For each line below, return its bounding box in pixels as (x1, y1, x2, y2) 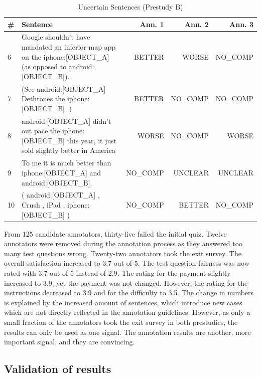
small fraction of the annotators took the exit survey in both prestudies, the (4, 316, 238, 327)
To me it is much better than (22, 157, 111, 168)
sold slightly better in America (22, 145, 115, 155)
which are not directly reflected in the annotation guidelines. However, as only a (4, 307, 250, 317)
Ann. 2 (184, 19, 209, 29)
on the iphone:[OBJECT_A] (22, 51, 109, 62)
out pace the (22, 125, 60, 136)
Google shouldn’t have (22, 32, 90, 42)
